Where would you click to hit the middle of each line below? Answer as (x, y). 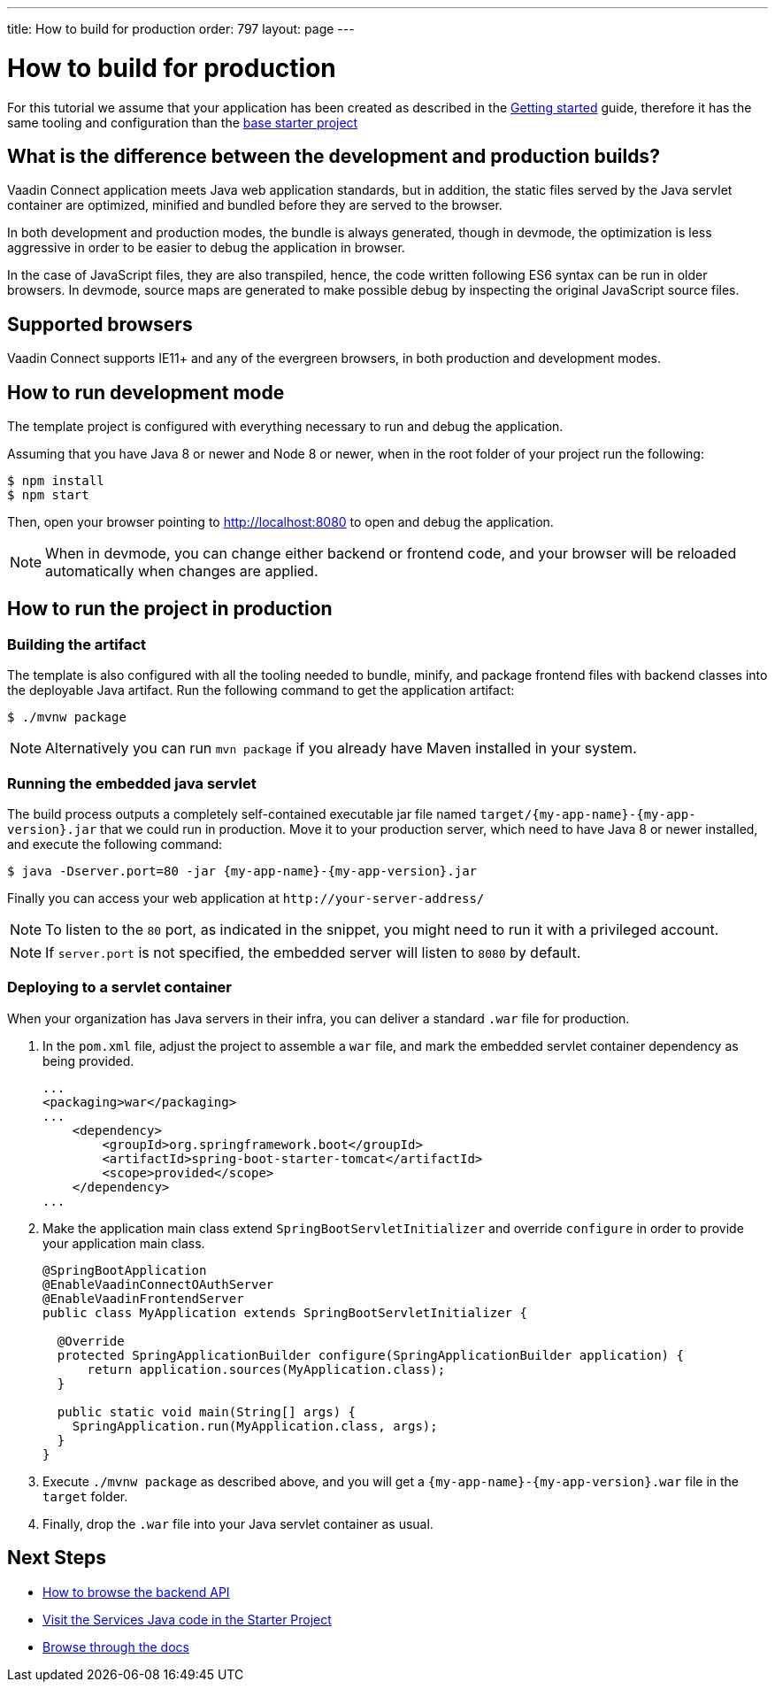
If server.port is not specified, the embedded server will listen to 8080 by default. (313, 952)
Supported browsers (100, 324)
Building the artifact (77, 644)
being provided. (88, 1060)
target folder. (85, 1496)
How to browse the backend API (136, 1592)
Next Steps (57, 1558)
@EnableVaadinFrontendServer (143, 1298)
